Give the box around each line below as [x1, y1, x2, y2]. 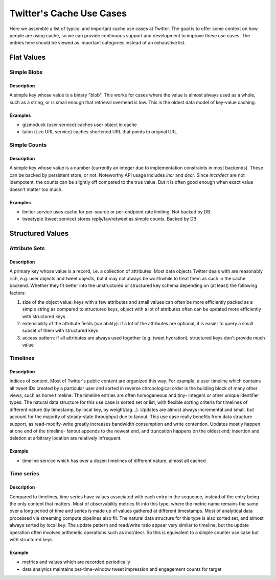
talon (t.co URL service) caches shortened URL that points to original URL [22, 129, 177, 135]
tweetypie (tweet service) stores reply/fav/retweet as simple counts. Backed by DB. [22, 216, 198, 222]
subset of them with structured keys [22, 327, 99, 334]
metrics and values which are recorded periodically [22, 559, 130, 565]
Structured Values [9, 229, 69, 238]
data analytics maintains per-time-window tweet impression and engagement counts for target [22, 566, 222, 572]
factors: [9, 289, 26, 296]
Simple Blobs [9, 69, 43, 76]
